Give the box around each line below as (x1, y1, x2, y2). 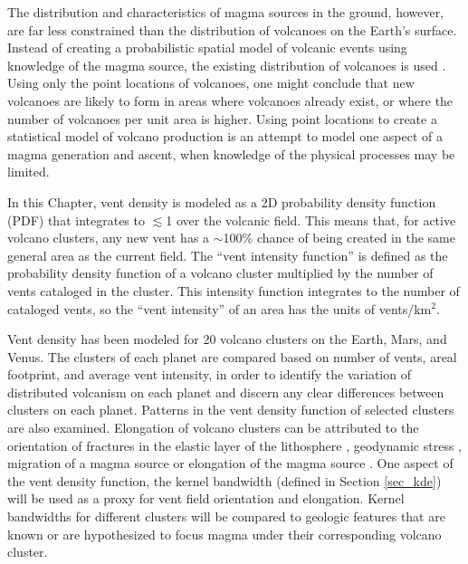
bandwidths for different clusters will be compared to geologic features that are (7, 507, 445, 526)
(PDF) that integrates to (7, 210, 145, 229)
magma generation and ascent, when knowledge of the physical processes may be (7, 144, 455, 163)
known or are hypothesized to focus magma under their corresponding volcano (7, 524, 442, 543)
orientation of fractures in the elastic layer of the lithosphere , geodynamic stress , (7, 435, 462, 454)
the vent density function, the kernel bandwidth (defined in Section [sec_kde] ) (7, 471, 442, 490)
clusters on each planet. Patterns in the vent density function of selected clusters (7, 400, 454, 419)
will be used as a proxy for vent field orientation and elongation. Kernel (7, 489, 405, 508)
